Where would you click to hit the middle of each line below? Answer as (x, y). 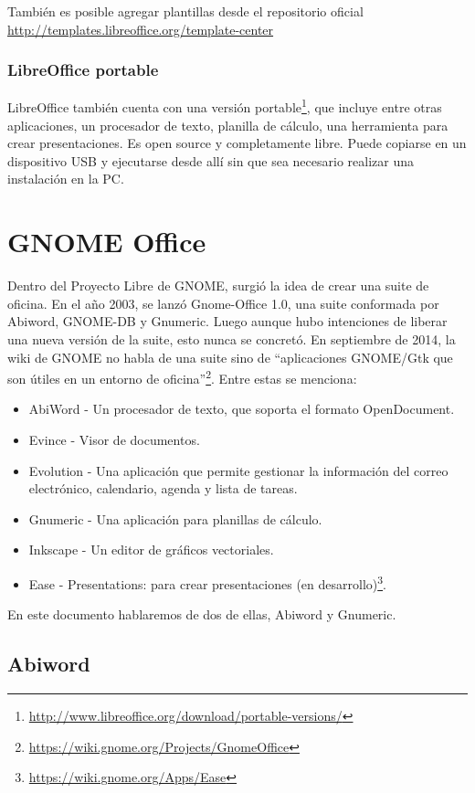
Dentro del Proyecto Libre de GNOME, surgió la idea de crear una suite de (218, 285)
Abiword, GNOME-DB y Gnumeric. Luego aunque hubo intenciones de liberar (227, 321)
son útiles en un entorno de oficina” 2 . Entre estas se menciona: (182, 377)
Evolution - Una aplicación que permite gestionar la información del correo (238, 470)
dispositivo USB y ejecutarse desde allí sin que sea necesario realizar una (211, 160)
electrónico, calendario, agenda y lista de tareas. (163, 488)
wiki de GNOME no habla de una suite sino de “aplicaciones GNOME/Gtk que (230, 357)
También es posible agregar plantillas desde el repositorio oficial (185, 11)
